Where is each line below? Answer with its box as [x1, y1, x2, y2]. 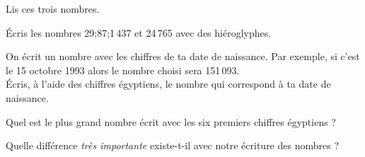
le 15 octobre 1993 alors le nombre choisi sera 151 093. [6, 62, 240, 77]
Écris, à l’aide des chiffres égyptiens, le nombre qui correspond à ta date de [6, 76, 331, 91]
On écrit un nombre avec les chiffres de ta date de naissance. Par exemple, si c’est [6, 49, 360, 64]
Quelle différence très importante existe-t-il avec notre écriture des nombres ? [6, 138, 340, 153]
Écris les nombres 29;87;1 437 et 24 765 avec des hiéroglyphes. [6, 25, 272, 40]
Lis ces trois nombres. [6, 1, 100, 16]
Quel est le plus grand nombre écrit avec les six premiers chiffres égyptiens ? [6, 114, 336, 129]
